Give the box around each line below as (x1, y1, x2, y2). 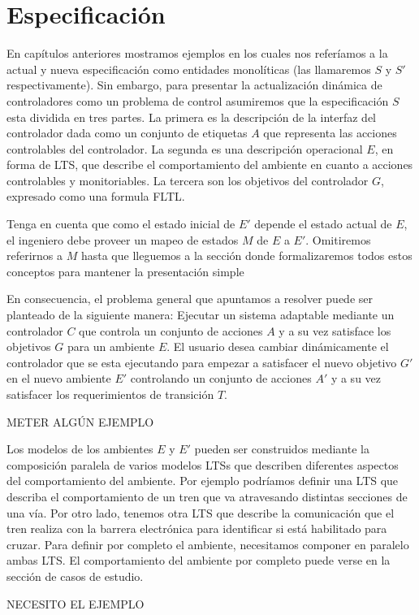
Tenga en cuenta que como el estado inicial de (6, 215, 235, 232)
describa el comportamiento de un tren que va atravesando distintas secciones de (6, 487, 408, 505)
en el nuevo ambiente (6, 370, 111, 387)
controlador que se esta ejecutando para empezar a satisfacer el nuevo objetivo (6, 353, 397, 370)
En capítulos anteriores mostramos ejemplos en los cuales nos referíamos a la (6, 45, 388, 62)
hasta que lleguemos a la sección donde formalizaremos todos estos (80, 247, 413, 264)
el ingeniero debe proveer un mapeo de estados (6, 231, 239, 248)
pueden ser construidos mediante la (194, 440, 369, 457)
